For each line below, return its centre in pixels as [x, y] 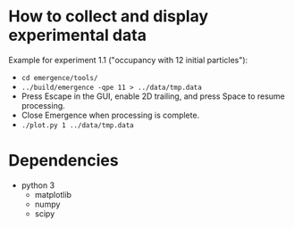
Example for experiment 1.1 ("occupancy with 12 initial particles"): [128, 60]
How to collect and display [109, 16]
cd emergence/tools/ [59, 77]
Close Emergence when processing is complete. [110, 115]
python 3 [38, 185]
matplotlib [53, 194]
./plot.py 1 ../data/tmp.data [78, 125]
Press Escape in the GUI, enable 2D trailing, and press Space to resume [153, 96]
